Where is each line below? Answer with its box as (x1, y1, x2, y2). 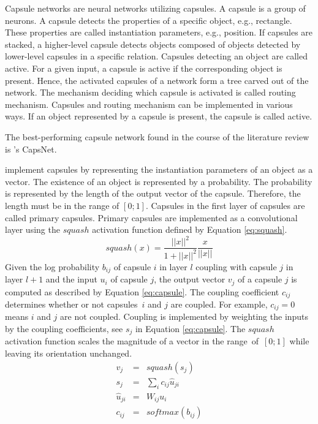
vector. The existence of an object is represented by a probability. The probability (5, 175, 312, 187)
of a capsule (238, 273, 282, 286)
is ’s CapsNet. (5, 142, 57, 155)
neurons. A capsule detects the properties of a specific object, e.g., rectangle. (5, 13, 292, 26)
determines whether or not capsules (5, 297, 138, 310)
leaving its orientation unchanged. (5, 347, 132, 360)
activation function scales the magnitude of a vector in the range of (5, 335, 259, 347)
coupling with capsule (195, 260, 277, 273)
